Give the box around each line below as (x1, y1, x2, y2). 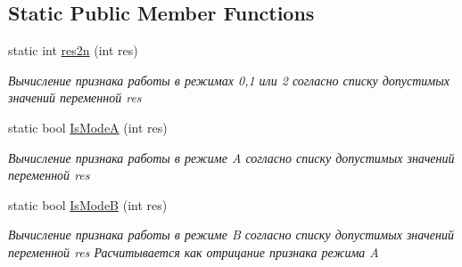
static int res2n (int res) (8, 41, 138, 60)
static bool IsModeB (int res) (8, 195, 168, 214)
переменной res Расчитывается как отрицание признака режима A (8, 242, 379, 261)
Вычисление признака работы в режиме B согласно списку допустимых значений (8, 225, 454, 244)
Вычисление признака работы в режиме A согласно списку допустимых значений (8, 148, 455, 166)
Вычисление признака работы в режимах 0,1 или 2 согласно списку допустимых (8, 70, 450, 89)
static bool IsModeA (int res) (8, 117, 168, 136)
